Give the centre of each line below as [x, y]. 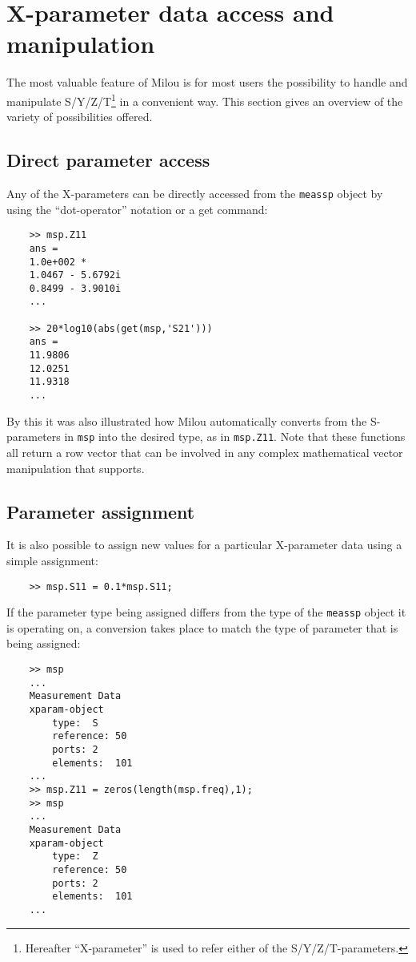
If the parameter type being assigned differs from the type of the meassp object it [206, 612]
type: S [75, 723]
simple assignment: [52, 560]
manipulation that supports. [76, 468]
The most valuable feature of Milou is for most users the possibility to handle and [207, 82]
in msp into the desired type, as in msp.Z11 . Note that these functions [235, 437]
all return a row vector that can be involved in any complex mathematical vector [205, 452]
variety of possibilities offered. [80, 117]
